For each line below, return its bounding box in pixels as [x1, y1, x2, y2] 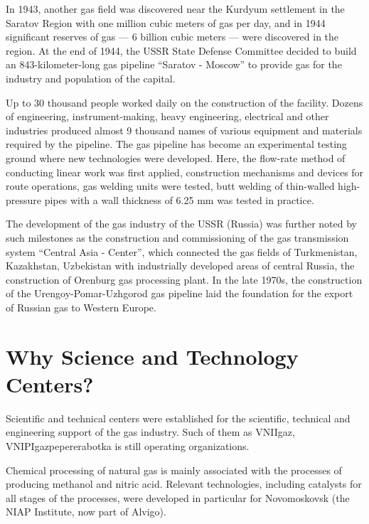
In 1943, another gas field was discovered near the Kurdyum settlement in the [6, 1, 345, 16]
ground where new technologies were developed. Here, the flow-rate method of [6, 150, 346, 165]
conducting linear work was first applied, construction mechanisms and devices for [6, 164, 364, 179]
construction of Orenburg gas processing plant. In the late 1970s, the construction [6, 272, 363, 287]
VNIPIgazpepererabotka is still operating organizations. [6, 438, 250, 453]
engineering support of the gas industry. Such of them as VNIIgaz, [6, 424, 295, 439]
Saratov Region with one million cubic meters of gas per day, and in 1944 [6, 15, 326, 30]
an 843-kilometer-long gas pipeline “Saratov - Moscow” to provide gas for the [6, 57, 342, 72]
